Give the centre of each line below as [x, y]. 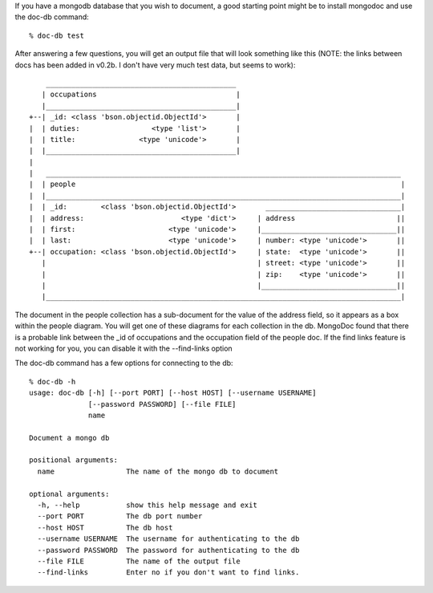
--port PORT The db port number [120, 516]
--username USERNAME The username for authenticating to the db [168, 539]
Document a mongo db [69, 438]
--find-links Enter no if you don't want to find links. [168, 573]
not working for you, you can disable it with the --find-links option [123, 348]
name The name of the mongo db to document [158, 471]
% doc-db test [57, 35]
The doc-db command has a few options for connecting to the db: [124, 363]
